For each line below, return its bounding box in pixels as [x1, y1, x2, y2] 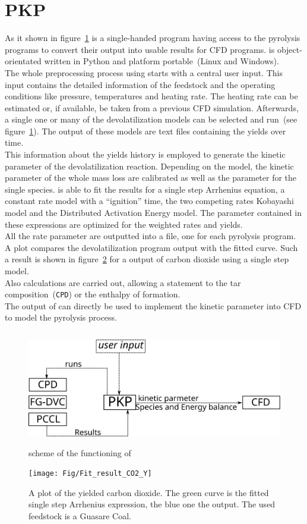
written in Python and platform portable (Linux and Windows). [44, 55, 279, 67]
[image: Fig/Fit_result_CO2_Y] [29, 469, 152, 478]
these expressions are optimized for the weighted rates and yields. [5, 218, 243, 230]
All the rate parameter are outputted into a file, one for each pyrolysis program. [5, 230, 296, 242]
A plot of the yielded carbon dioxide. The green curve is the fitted [29, 486, 269, 498]
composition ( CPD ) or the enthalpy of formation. [5, 288, 181, 300]
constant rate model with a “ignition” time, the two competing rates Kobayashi [5, 194, 294, 207]
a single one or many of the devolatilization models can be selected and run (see [5, 113, 297, 125]
